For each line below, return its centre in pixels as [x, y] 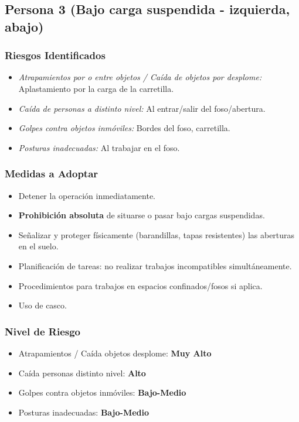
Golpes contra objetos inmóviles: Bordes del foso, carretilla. [124, 128]
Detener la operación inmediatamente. [87, 195]
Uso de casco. [43, 305]
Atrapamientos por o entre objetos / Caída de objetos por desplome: [140, 77]
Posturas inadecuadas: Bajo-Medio [84, 412]
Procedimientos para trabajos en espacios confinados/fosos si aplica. [140, 285]
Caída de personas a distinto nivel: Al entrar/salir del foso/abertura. [142, 108]
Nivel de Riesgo [43, 331]
